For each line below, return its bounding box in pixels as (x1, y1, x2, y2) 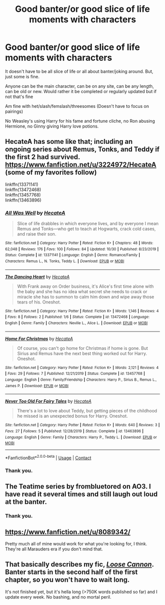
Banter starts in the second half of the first (5, 568, 138, 576)
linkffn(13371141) (5, 181, 38, 187)
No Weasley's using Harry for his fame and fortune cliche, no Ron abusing (5, 118, 155, 124)
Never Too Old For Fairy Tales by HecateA (5, 398, 92, 404)
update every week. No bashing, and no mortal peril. (5, 594, 111, 600)
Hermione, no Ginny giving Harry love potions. (5, 123, 99, 129)
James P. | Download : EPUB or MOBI (5, 383, 69, 388)
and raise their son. (17, 231, 56, 237)
